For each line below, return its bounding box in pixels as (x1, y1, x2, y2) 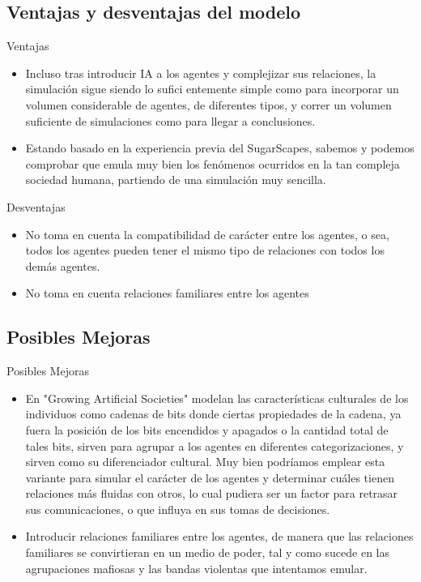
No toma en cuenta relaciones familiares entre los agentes (25, 285, 309, 302)
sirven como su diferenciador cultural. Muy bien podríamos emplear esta (25, 453, 385, 470)
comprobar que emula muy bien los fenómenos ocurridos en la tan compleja (25, 155, 400, 172)
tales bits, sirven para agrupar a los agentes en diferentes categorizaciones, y (25, 437, 404, 454)
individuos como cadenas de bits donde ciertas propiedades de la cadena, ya (25, 405, 402, 422)
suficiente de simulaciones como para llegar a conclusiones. (25, 112, 316, 129)
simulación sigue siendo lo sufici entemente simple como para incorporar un (25, 80, 399, 97)
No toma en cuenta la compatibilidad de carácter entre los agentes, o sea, (25, 225, 389, 242)
